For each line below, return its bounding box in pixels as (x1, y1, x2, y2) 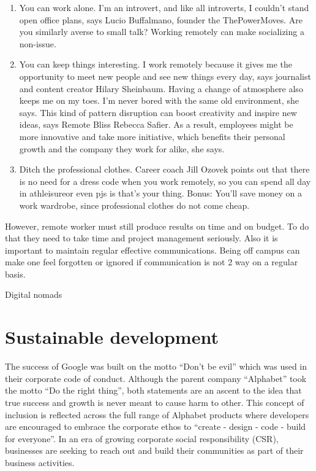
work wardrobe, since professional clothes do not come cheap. (19, 198, 250, 211)
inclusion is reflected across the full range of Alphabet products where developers (5, 408, 309, 421)
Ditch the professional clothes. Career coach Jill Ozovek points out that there (19, 163, 310, 176)
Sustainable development (5, 324, 219, 349)
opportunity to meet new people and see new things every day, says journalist (19, 69, 311, 82)
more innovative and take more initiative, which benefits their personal (19, 130, 285, 142)
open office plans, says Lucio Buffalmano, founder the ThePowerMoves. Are (19, 13, 303, 26)
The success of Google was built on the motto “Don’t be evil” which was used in (5, 360, 307, 373)
